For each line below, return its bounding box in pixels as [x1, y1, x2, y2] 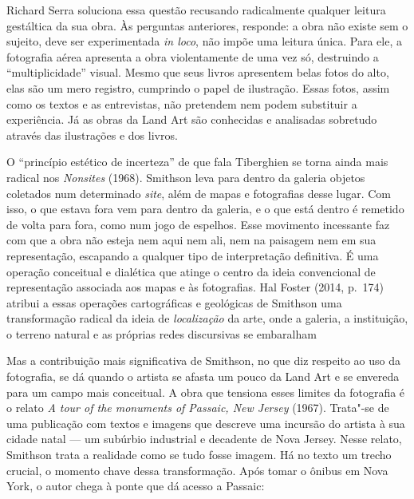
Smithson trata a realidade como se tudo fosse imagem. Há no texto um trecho [6, 446, 392, 463]
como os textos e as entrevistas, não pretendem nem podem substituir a [6, 95, 357, 112]
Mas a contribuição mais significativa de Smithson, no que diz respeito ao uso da [6, 352, 401, 369]
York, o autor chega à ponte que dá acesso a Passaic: [6, 477, 265, 494]
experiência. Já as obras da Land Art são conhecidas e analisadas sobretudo [6, 111, 377, 128]
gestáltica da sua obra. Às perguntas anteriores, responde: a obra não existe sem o [6, 17, 408, 34]
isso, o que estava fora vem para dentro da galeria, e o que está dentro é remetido [6, 200, 404, 217]
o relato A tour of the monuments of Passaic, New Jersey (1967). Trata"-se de [6, 399, 389, 416]
